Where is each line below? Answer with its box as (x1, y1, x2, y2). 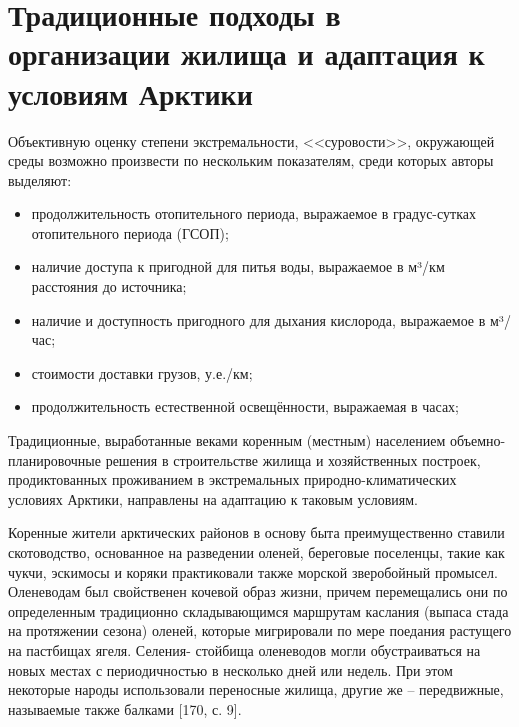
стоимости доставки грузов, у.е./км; (31, 362, 253, 383)
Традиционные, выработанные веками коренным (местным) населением (8, 430, 446, 451)
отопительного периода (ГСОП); (31, 222, 229, 243)
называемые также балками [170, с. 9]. (8, 698, 242, 719)
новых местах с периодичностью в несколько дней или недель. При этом (8, 659, 453, 680)
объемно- (449, 430, 506, 451)
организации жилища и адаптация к (8, 33, 485, 74)
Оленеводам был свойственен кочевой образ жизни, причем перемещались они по (8, 581, 508, 602)
